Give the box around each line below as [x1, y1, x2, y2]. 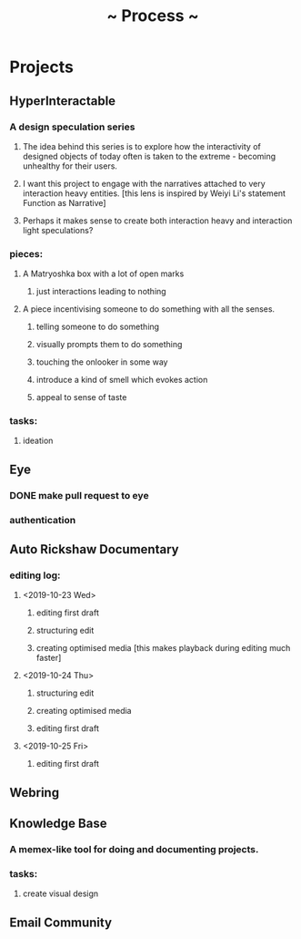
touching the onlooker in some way [35, 356, 168, 367]
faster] [35, 653, 62, 664]
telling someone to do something [35, 321, 160, 333]
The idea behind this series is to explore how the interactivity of [22, 140, 261, 151]
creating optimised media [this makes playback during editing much [35, 643, 291, 654]
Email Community [9, 914, 112, 930]
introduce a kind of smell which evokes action [35, 375, 208, 386]
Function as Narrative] [22, 197, 106, 208]
